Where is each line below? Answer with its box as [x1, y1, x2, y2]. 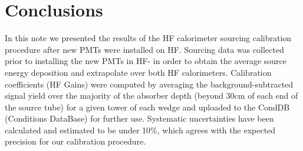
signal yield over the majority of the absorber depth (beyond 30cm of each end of [5, 89, 298, 102]
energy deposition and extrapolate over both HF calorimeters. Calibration [5, 66, 272, 78]
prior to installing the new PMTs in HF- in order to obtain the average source [5, 55, 287, 67]
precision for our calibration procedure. [5, 135, 146, 147]
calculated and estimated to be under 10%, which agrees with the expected [5, 123, 276, 136]
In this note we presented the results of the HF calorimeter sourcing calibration [5, 32, 292, 44]
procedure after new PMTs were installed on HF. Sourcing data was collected [5, 43, 284, 55]
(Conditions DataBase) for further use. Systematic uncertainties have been [5, 112, 274, 125]
